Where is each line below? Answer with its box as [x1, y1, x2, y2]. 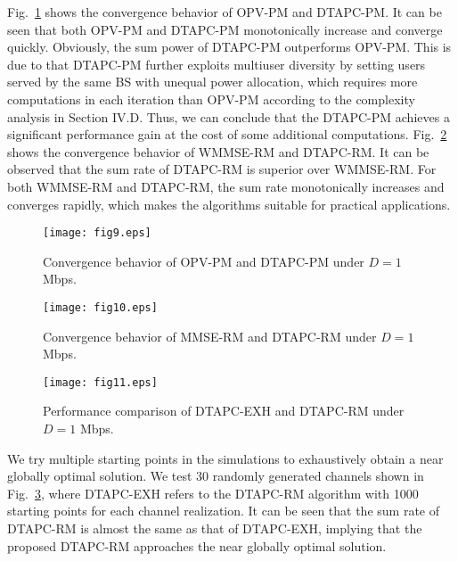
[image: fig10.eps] [43, 301, 158, 314]
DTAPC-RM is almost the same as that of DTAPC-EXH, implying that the [7, 519, 422, 538]
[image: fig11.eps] [43, 375, 158, 389]
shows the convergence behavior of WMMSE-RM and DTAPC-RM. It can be [7, 142, 429, 161]
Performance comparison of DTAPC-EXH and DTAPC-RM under [43, 401, 405, 420]
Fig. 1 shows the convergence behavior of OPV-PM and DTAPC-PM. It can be [7, 3, 442, 21]
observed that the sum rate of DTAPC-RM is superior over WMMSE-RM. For [7, 160, 437, 178]
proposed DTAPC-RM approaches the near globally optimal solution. [7, 536, 387, 555]
